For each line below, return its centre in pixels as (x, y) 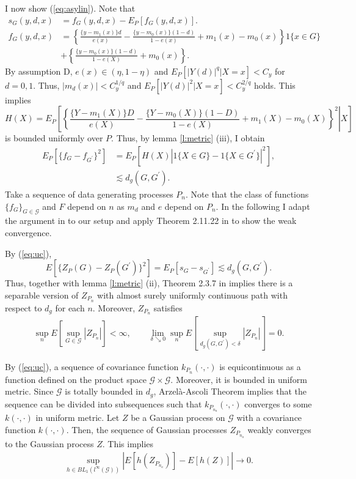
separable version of (42, 295)
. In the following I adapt (263, 206)
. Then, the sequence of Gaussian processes (147, 429)
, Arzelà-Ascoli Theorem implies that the (230, 391)
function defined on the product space (76, 379)
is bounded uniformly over (54, 138)
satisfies (168, 307)
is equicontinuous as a (260, 366)
